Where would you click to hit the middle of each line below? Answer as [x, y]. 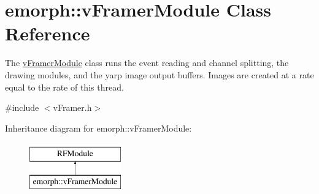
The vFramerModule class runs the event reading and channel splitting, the [147, 63]
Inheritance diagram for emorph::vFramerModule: [98, 128]
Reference [48, 33]
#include [22, 107]
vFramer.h [72, 107]
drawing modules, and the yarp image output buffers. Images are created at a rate [159, 74]
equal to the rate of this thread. [64, 87]
